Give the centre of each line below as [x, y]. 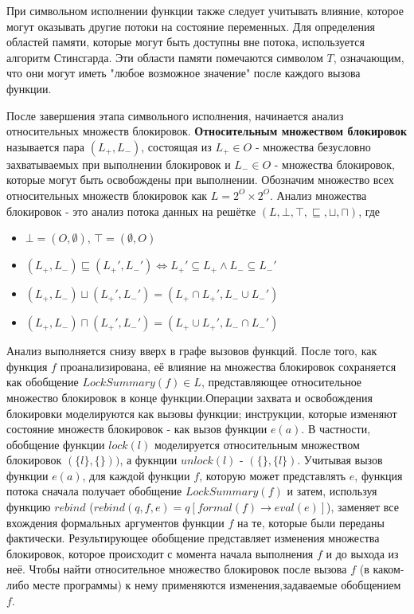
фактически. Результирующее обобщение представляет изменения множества [193, 538]
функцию [29, 507]
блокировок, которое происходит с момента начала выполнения [160, 553]
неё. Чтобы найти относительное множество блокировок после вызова [177, 569]
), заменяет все [363, 507]
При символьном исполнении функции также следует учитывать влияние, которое [205, 10]
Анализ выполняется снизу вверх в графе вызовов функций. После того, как [192, 351]
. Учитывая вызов [340, 460]
